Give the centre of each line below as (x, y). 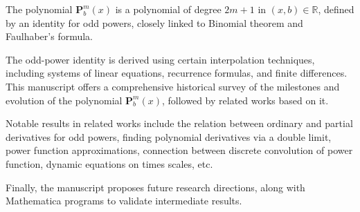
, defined (336, 9)
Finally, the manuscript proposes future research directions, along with (155, 187)
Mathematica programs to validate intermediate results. (124, 201)
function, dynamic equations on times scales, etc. (109, 163)
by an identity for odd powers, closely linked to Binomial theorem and (154, 22)
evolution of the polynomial (64, 100)
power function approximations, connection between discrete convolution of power (179, 150)
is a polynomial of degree (168, 9)
